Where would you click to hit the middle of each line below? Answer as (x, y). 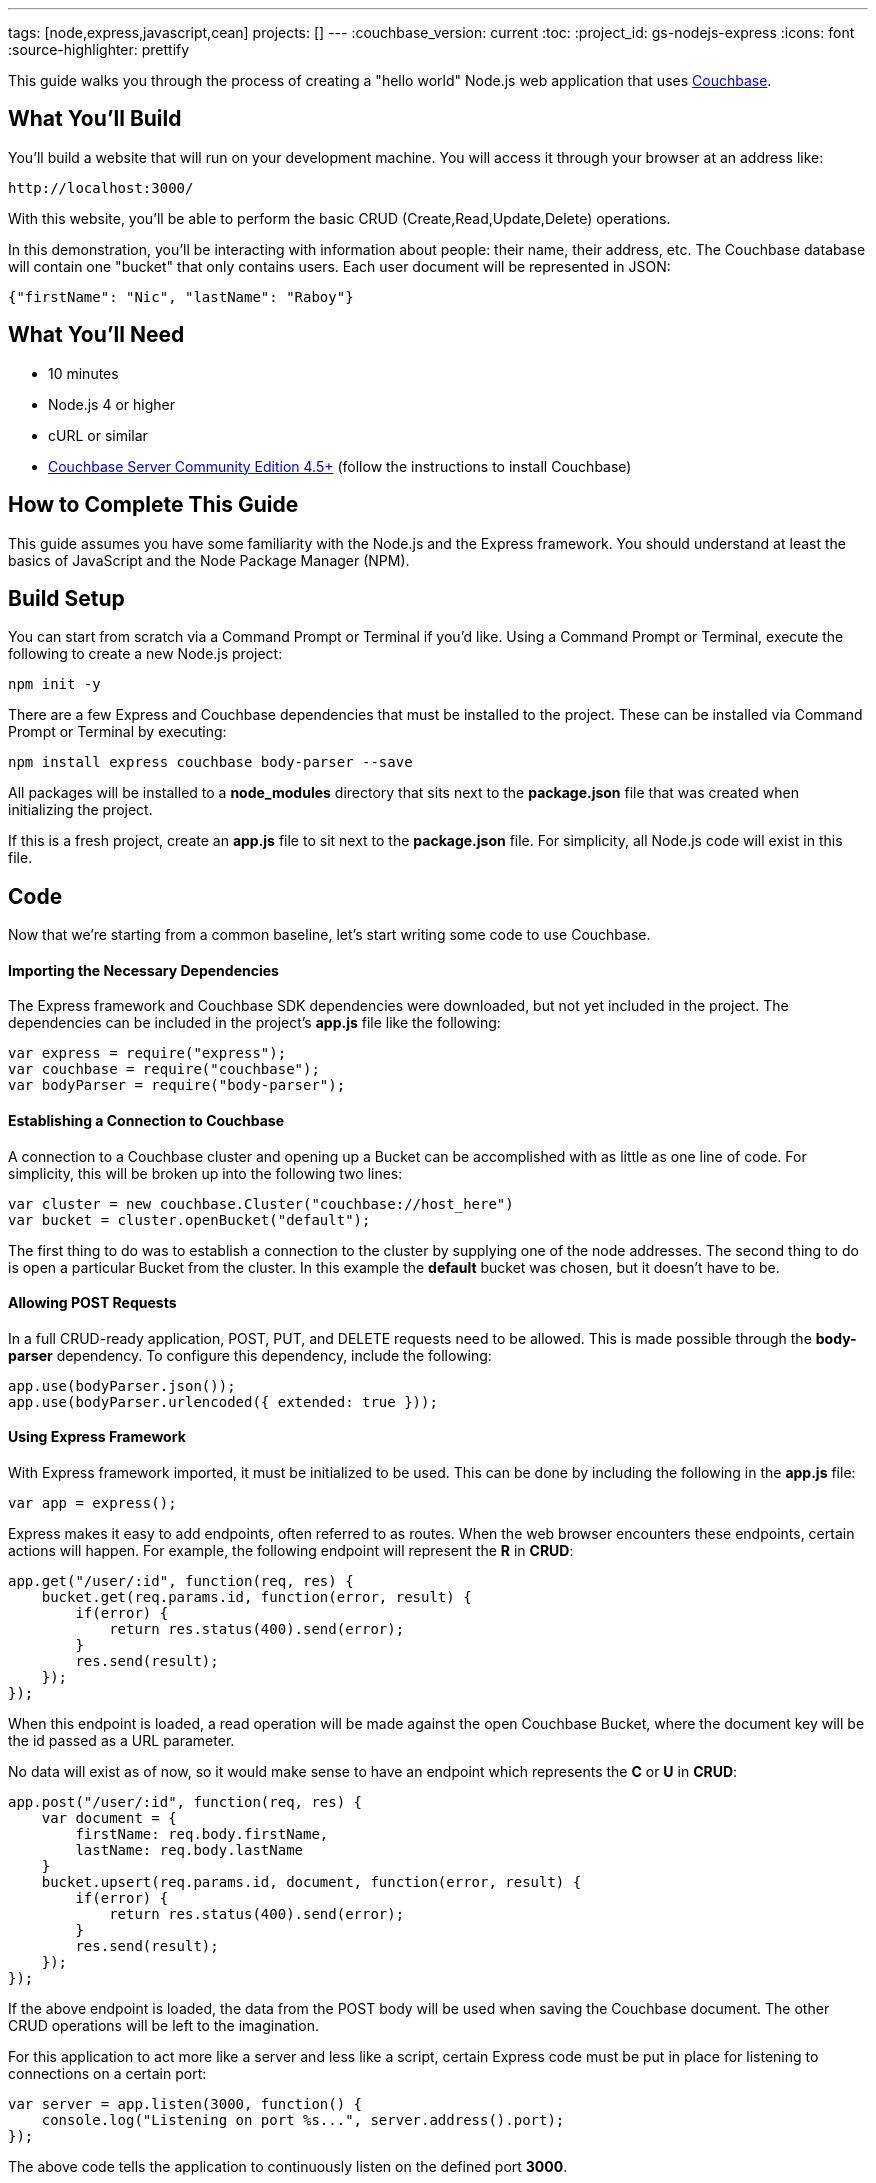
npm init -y (54, 684)
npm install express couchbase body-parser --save (210, 762)
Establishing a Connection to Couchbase (146, 1121)
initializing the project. (80, 810)
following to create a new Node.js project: (145, 654)
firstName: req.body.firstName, (202, 1834)
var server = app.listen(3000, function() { (185, 2104)
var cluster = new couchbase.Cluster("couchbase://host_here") (261, 1203)
